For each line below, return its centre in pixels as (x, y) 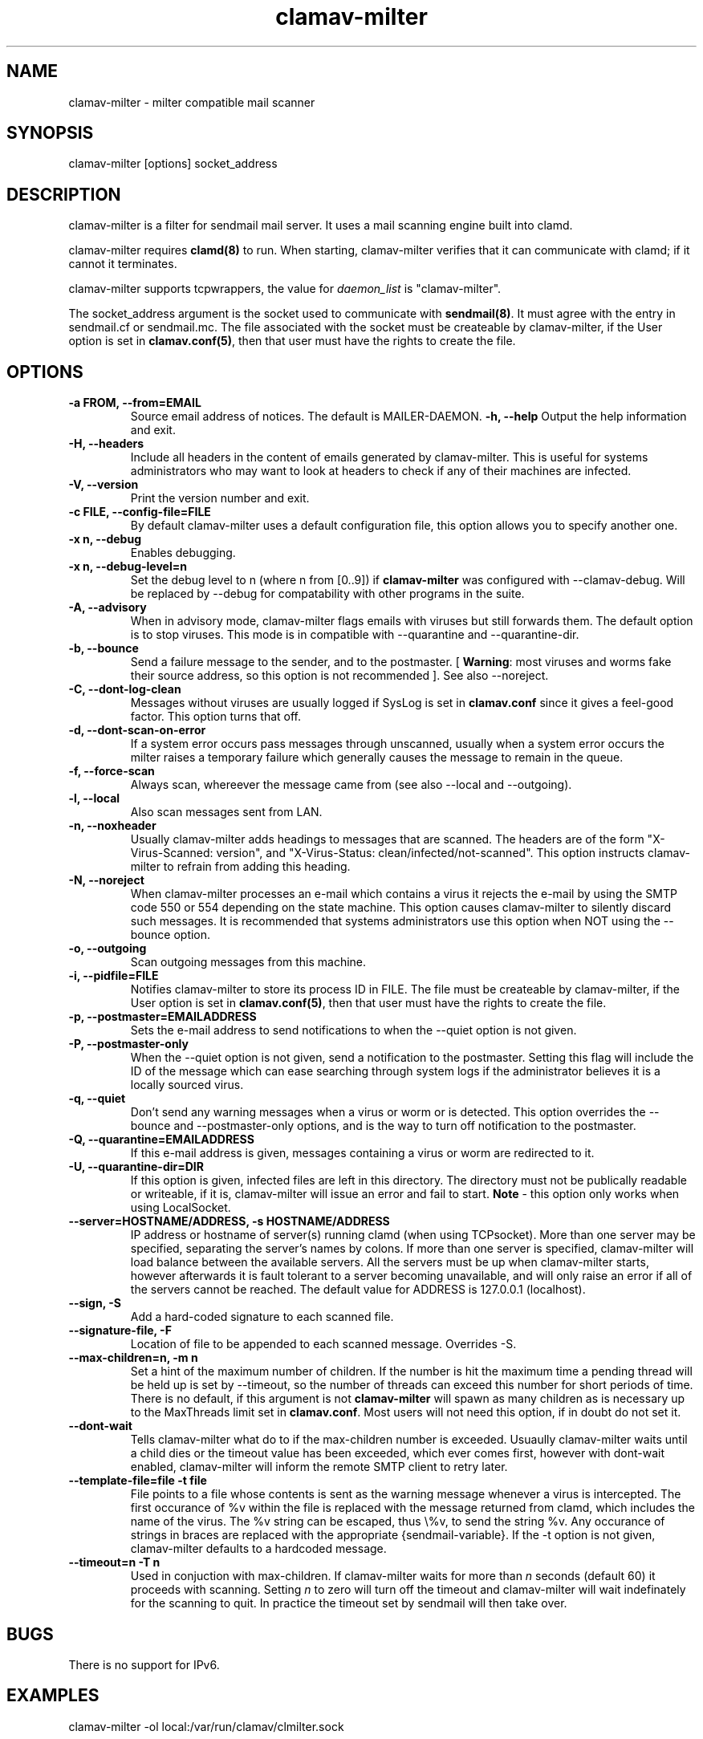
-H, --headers (106, 444)
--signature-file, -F (120, 1331)
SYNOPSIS (50, 133)
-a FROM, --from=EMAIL (135, 403)
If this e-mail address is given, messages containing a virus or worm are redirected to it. (362, 1153)
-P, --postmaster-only (128, 1044)
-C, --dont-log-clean (125, 689)
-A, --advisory (108, 607)
